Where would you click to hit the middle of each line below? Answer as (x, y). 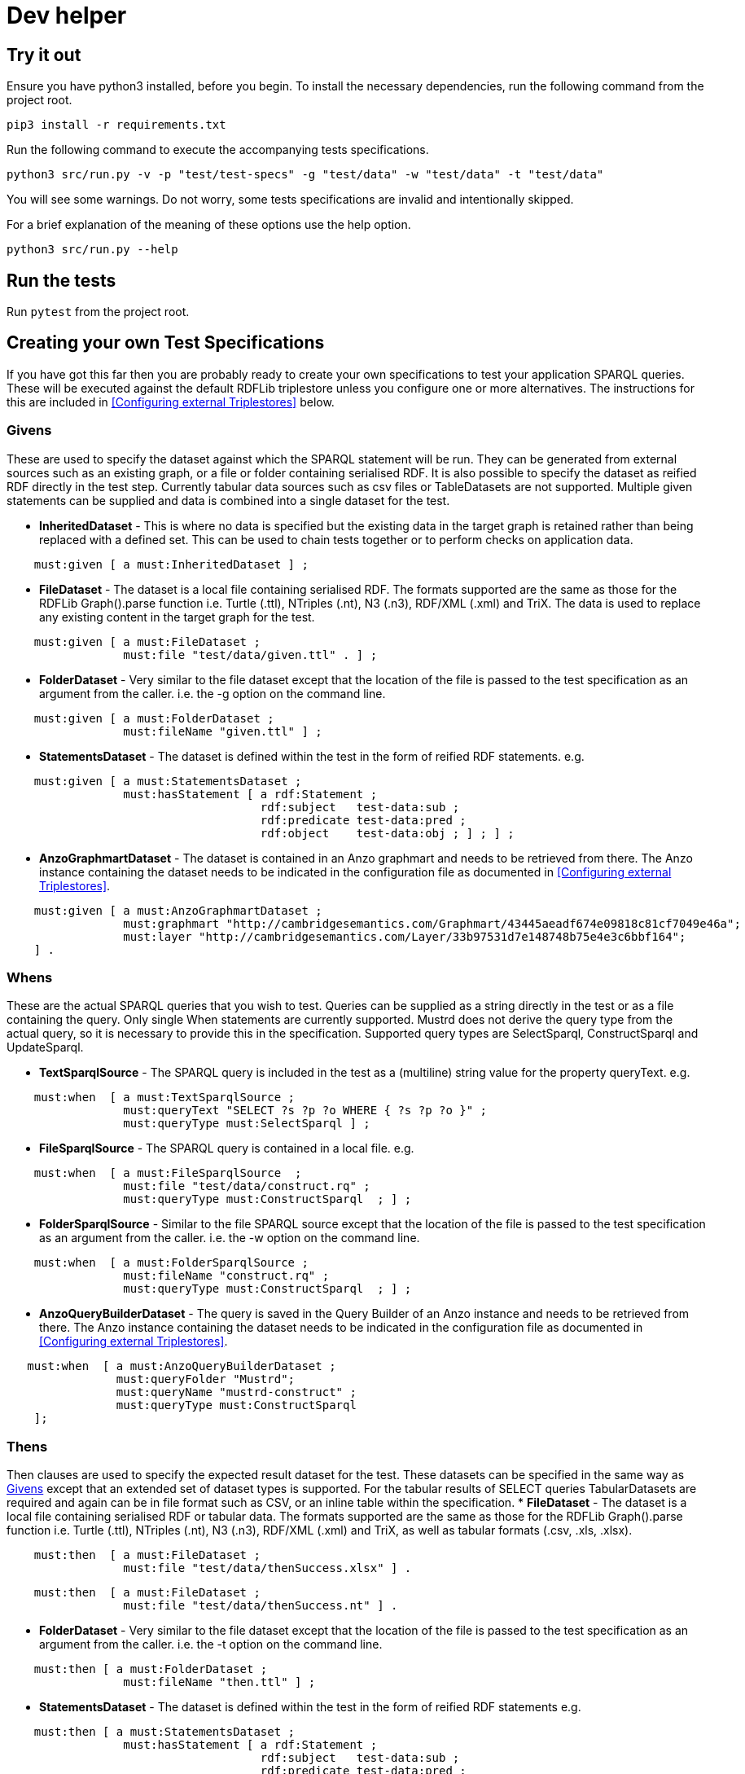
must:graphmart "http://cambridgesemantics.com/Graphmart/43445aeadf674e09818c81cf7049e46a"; (432, 923)
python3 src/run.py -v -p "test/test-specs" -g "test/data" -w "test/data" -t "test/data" (305, 175)
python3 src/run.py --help (92, 250)
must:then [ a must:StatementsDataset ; (164, 1732)
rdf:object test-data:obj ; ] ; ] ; (387, 833)
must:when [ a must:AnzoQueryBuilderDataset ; (182, 1366)
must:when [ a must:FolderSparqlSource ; (171, 1263)
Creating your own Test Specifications (166, 343)
